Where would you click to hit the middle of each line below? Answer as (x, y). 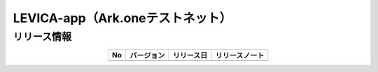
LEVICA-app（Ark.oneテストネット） (122, 18)
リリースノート (240, 55)
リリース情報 (42, 37)
